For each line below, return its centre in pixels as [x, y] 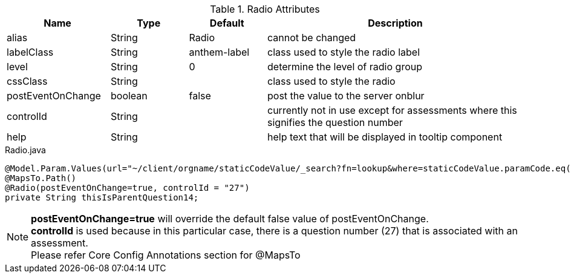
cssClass [27, 81]
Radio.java [25, 150]
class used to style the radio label [344, 52]
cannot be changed [312, 38]
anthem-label [219, 52]
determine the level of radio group [345, 67]
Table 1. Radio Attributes [265, 9]
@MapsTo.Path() [41, 178]
